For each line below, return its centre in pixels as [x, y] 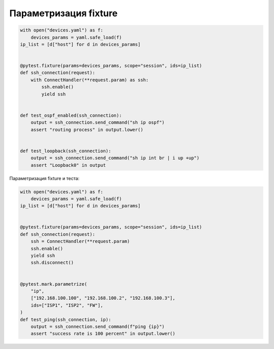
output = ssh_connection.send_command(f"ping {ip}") [98, 326]
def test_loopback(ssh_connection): [66, 151]
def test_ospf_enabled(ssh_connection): [71, 115]
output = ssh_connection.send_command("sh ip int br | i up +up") [115, 158]
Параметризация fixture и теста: [44, 178]
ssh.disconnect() [52, 263]
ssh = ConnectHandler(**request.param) [80, 241]
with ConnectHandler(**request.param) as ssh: [90, 80]
